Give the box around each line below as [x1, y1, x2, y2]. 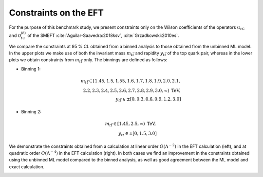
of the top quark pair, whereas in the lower [167, 50, 253, 56]
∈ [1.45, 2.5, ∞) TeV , [113, 121, 156, 126]
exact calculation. [9, 163, 45, 170]
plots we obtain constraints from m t [9, 57, 81, 64]
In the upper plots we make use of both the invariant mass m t [9, 50, 133, 57]
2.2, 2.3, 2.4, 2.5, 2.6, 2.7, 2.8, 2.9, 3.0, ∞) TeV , [83, 88, 180, 93]
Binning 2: [21, 109, 41, 115]
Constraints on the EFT [9, 7, 104, 18]
